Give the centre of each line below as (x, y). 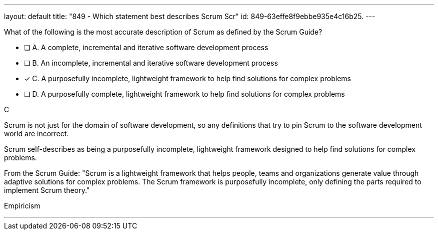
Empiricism (22, 206)
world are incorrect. (36, 134)
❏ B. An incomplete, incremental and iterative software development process (151, 63)
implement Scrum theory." (47, 190)
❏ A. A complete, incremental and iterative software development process (146, 47)
